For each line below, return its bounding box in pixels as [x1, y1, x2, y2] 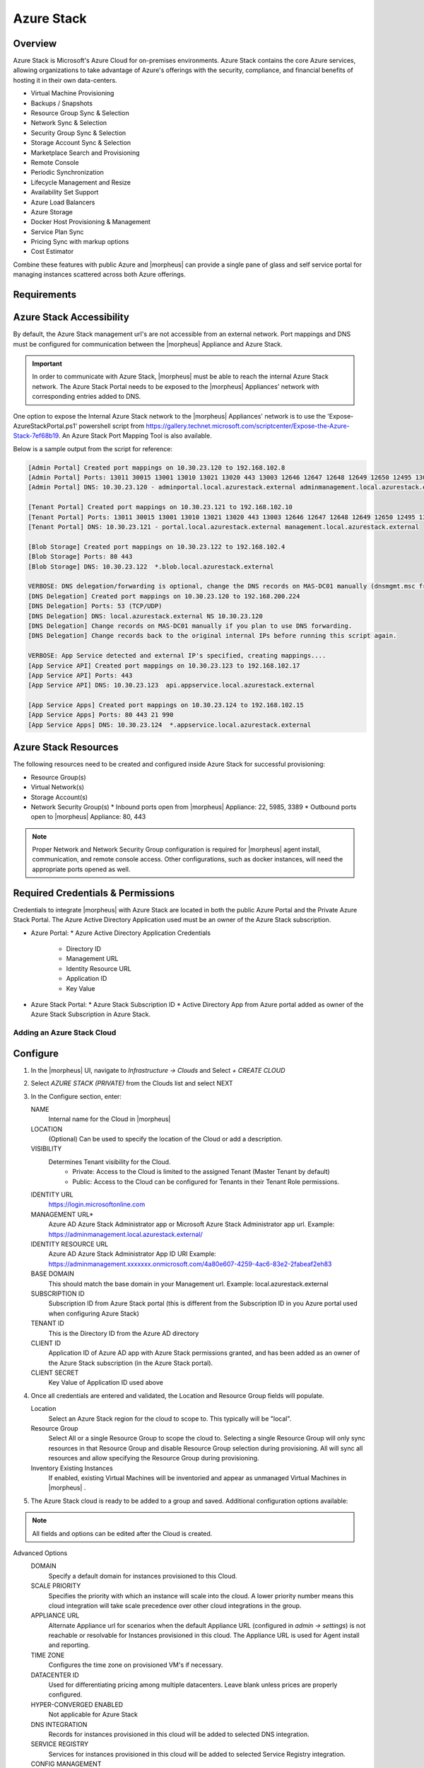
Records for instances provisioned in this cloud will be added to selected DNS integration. [48, 1730, 310, 1738]
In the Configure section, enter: [30, 1092, 122, 1100]
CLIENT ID [30, 1339, 61, 1347]
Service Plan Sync [30, 227, 84, 236]
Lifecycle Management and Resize [30, 178, 131, 187]
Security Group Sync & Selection [30, 128, 126, 137]
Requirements [13, 289, 77, 301]
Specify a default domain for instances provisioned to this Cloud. [48, 1571, 237, 1580]
